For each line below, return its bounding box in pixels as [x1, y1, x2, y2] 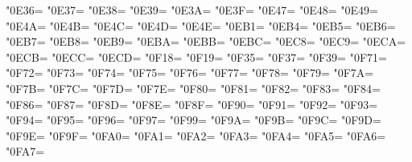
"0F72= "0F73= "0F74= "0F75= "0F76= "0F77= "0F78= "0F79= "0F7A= [6, 64, 374, 81]
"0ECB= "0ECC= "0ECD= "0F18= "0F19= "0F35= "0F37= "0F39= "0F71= [6, 48, 387, 65]
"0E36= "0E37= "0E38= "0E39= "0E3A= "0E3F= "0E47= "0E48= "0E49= [6, 2, 378, 18]
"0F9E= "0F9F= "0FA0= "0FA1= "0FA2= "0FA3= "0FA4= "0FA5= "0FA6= [6, 127, 386, 144]
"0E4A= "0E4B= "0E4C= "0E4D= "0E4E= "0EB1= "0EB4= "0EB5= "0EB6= [6, 17, 396, 34]
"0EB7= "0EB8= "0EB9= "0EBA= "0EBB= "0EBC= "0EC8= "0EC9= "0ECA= [6, 33, 406, 50]
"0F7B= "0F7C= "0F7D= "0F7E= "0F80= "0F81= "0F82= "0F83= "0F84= [6, 79, 381, 96]
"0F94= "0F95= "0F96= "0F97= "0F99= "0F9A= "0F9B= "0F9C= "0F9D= [6, 111, 381, 128]
